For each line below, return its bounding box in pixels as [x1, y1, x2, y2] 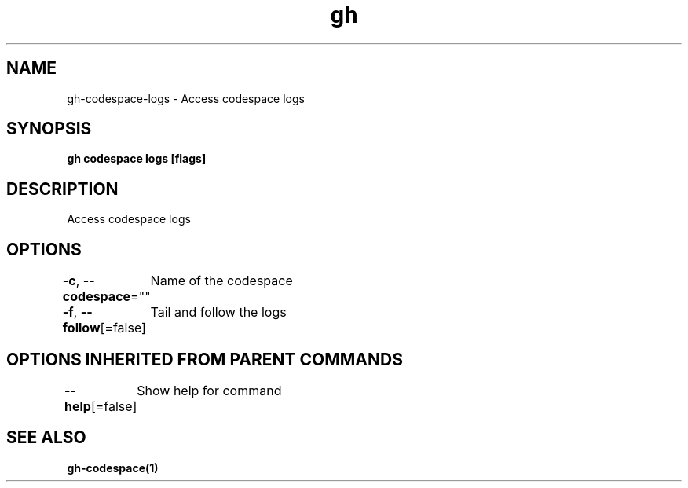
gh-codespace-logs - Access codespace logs [67, 91, 305, 105]
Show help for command [137, 382, 282, 398]
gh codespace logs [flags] [67, 152, 207, 166]
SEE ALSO [6, 427, 86, 448]
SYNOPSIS [6, 119, 92, 139]
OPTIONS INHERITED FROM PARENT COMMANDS [6, 349, 403, 369]
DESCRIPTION [6, 178, 119, 199]
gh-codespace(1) [67, 460, 159, 475]
